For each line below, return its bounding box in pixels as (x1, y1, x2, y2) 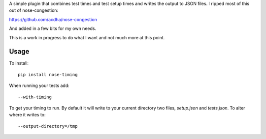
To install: (9, 60, 29, 66)
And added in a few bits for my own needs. (9, 26, 96, 31)
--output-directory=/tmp (18, 123, 78, 129)
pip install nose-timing (18, 72, 78, 77)
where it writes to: (9, 112, 46, 118)
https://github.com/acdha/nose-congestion (9, 16, 97, 22)
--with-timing (18, 94, 52, 100)
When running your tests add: (9, 83, 70, 88)
